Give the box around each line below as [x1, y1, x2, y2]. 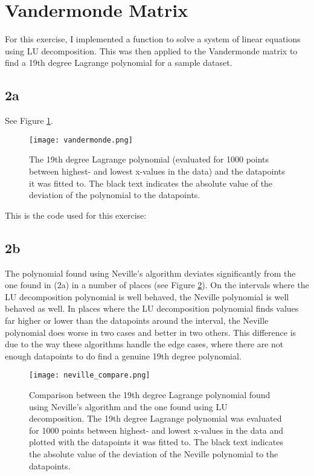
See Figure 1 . [5, 114, 53, 127]
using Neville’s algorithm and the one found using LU [29, 400, 228, 413]
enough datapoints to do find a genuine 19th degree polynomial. [5, 349, 242, 362]
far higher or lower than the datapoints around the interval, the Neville [5, 314, 269, 326]
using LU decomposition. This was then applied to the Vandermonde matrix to [5, 44, 298, 57]
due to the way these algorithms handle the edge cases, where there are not [5, 338, 284, 350]
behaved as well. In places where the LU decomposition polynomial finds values [5, 302, 299, 315]
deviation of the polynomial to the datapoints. [29, 188, 200, 201]
